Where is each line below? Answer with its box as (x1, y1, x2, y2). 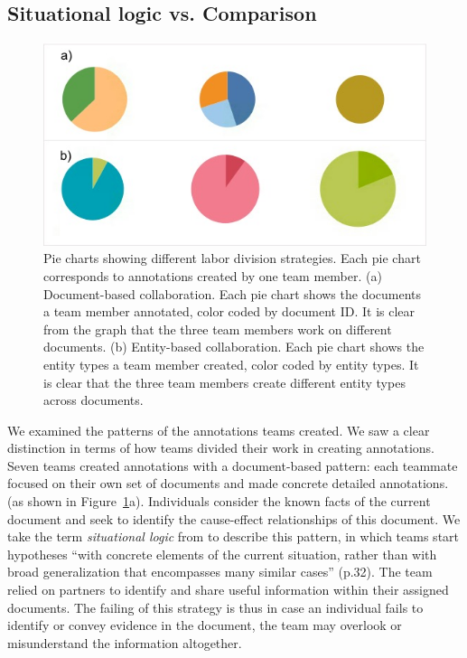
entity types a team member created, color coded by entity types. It (43, 354, 419, 373)
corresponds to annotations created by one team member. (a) (43, 266, 382, 285)
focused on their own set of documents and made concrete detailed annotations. (7, 474, 449, 493)
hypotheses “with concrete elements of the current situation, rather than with (7, 544, 437, 563)
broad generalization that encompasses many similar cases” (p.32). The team (7, 562, 433, 581)
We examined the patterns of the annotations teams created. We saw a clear (7, 420, 430, 439)
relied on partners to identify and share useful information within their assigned (7, 580, 449, 599)
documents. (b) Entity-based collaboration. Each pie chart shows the (43, 337, 425, 356)
